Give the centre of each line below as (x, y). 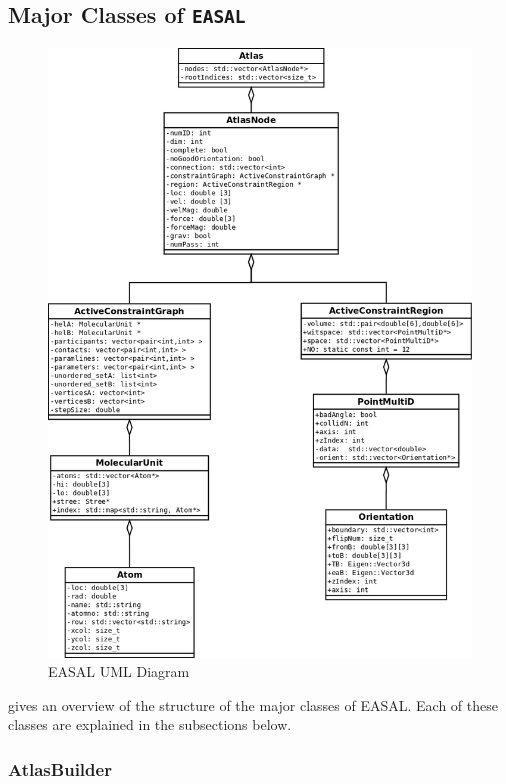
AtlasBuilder (60, 768)
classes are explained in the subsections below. (150, 724)
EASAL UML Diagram (119, 671)
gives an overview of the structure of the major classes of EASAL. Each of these (253, 704)
